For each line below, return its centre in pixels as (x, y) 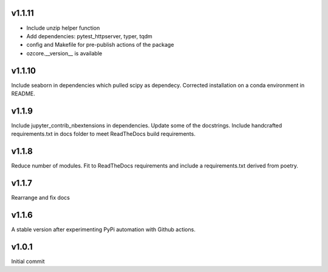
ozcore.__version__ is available (64, 53)
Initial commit (28, 261)
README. (23, 93)
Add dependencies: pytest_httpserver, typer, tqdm (90, 36)
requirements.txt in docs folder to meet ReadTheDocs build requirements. (103, 134)
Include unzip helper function (63, 28)
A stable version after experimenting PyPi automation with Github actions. (103, 229)
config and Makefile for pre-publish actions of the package (100, 45)
